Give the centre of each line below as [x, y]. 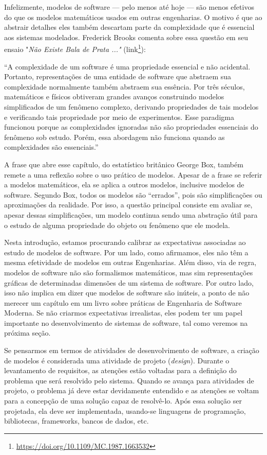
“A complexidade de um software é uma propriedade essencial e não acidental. [127, 66]
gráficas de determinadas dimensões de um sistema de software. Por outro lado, [129, 282]
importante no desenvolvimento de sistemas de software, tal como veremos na [126, 322]
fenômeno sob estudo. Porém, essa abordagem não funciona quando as [115, 137]
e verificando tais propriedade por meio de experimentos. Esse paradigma [119, 117]
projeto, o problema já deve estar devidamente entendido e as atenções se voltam [132, 390]
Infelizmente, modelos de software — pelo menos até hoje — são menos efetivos [129, 7]
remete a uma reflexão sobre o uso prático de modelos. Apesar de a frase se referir [133, 174]
